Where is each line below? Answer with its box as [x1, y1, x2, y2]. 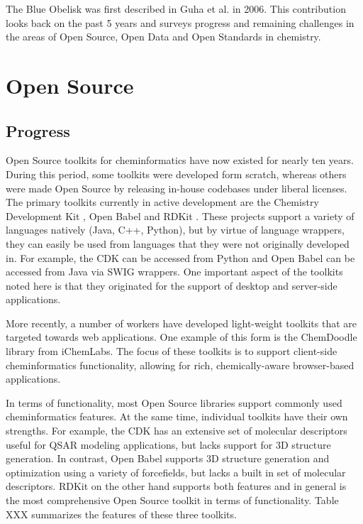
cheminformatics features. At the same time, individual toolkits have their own [6, 409, 348, 424]
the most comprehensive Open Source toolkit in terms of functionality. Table [6, 493, 339, 508]
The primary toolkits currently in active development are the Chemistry [6, 195, 319, 209]
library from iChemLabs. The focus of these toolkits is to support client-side [6, 344, 337, 359]
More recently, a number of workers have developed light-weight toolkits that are [6, 315, 357, 330]
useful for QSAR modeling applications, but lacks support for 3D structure [6, 437, 331, 452]
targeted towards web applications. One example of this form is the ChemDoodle [6, 329, 357, 344]
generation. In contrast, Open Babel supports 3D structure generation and [6, 451, 330, 466]
